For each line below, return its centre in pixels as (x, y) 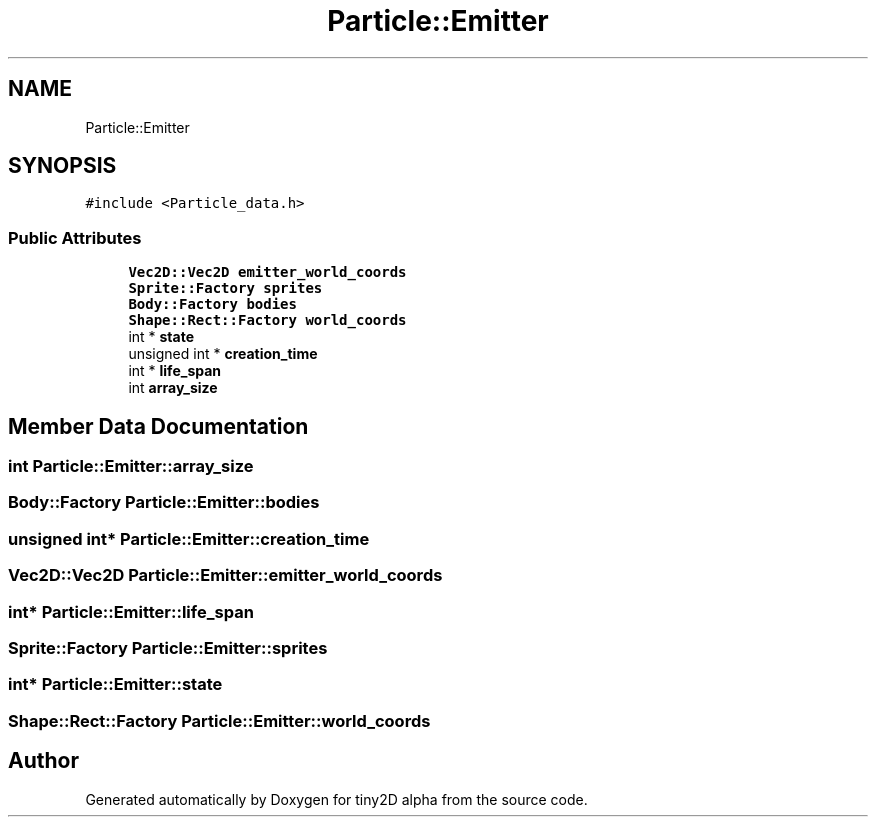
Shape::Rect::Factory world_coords (267, 320)
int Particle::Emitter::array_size (131, 466)
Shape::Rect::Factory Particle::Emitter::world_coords (219, 720)
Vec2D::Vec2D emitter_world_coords (267, 272)
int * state (161, 337)
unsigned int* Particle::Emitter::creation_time (189, 538)
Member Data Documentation (158, 426)
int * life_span (175, 371)
